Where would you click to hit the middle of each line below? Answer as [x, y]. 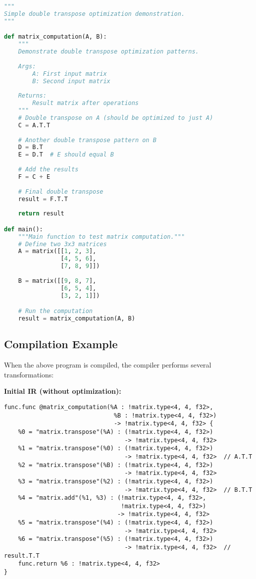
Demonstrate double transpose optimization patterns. [108, 52]
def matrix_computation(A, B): [55, 37]
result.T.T [22, 555]
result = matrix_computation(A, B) [77, 319]
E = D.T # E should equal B [66, 155]
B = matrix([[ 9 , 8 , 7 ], [57, 281]
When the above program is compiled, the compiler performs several [108, 365]
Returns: [32, 96]
